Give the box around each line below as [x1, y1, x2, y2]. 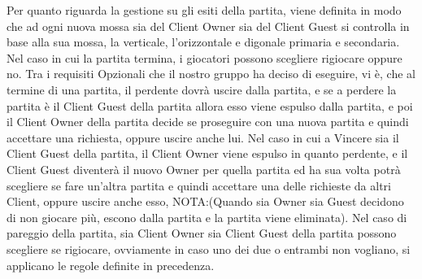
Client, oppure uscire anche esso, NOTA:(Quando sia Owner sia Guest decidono [7, 193, 404, 210]
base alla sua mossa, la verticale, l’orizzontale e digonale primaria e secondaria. [7, 33, 400, 50]
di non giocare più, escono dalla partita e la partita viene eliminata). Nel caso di [7, 208, 407, 225]
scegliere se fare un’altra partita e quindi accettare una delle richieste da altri [7, 177, 391, 194]
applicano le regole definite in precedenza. [7, 256, 215, 273]
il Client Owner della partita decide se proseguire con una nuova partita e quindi [7, 113, 409, 130]
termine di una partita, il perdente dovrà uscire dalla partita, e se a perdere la [7, 81, 397, 98]
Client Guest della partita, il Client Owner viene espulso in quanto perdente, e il [7, 145, 408, 162]
